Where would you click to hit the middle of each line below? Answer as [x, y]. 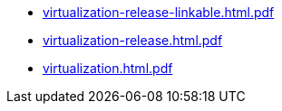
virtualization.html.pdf [108, 68]
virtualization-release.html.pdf [133, 40]
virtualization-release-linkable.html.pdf [159, 12]
